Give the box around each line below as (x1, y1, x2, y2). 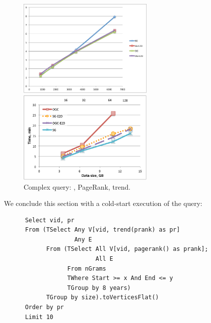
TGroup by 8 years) (67, 284, 131, 291)
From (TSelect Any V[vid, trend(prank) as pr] (25, 226, 180, 234)
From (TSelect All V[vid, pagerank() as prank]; (46, 245, 209, 253)
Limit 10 (25, 313, 54, 321)
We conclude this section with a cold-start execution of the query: (4, 198, 203, 208)
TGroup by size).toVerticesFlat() (46, 294, 159, 301)
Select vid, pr (25, 216, 75, 224)
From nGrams (67, 265, 106, 272)
